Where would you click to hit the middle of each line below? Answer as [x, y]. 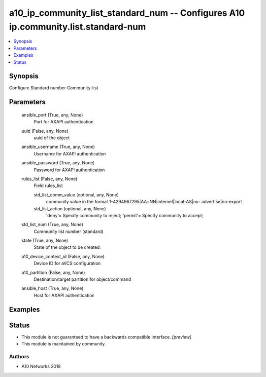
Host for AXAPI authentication [64, 295]
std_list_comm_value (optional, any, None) [76, 194]
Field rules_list [48, 186]
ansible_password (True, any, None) [58, 163]
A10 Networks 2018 [41, 366]
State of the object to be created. [67, 247]
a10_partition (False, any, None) [53, 272]
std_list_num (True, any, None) [52, 225]
